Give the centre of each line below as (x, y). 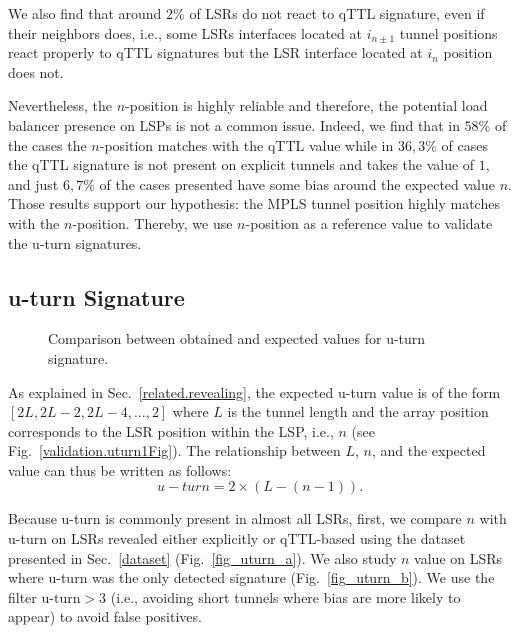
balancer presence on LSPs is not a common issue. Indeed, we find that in (234, 124)
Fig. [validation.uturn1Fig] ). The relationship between (174, 450)
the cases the (47, 144)
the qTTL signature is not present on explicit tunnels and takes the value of (241, 164)
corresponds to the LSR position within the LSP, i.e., (171, 430)
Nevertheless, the (60, 105)
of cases (464, 144)
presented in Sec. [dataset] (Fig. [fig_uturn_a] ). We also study (202, 557)
